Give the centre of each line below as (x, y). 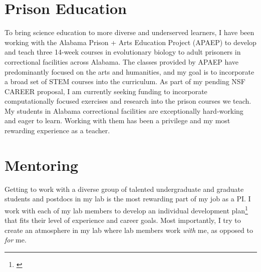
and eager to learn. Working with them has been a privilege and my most (117, 120)
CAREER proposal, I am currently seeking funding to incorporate (106, 91)
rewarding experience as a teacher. (57, 130)
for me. (16, 240)
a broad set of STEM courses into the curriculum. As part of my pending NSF (125, 81)
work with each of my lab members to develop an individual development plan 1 (126, 209)
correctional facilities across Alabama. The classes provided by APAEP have (122, 61)
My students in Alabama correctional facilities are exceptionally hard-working (124, 110)
